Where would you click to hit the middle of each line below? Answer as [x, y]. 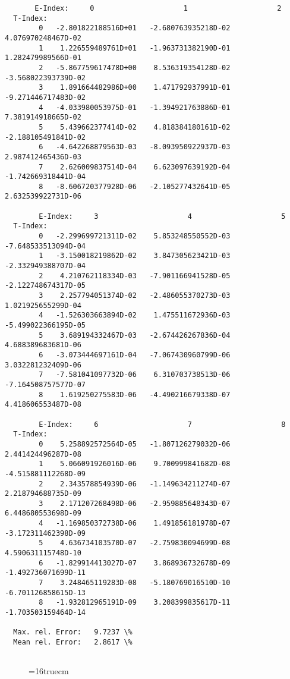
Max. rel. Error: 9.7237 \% [73, 632]
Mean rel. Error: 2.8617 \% [73, 642]
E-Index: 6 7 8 [162, 424]
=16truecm [49, 671]
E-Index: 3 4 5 [162, 216]
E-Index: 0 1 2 [158, 8]
